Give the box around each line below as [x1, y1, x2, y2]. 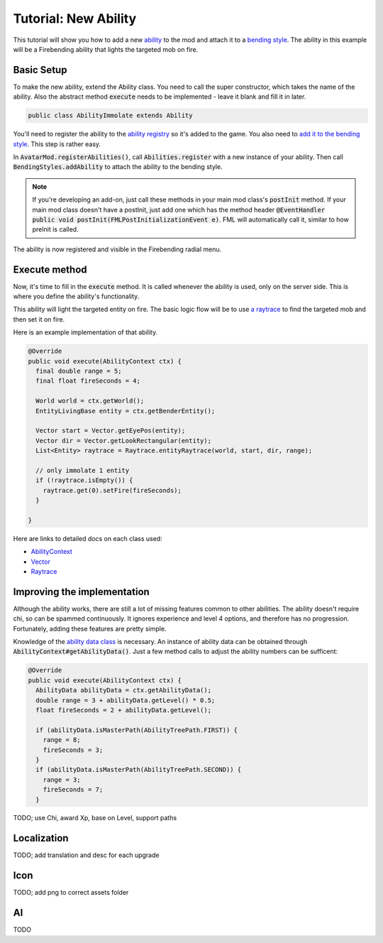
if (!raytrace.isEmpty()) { [35, 476, 133, 484]
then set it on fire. [13, 315, 65, 323]
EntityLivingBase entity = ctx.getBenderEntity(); [35, 407, 216, 415]
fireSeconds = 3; [43, 746, 104, 754]
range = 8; [43, 736, 81, 744]
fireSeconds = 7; [43, 785, 104, 794]
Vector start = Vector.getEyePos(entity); [35, 427, 186, 435]
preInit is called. [32, 225, 79, 234]
